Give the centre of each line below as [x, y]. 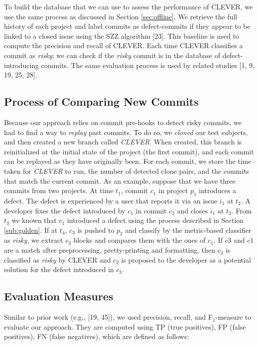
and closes [192, 210]
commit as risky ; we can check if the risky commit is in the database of [112, 55]
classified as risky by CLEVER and [57, 259]
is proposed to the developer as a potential [186, 259]
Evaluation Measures [59, 296]
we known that [34, 220]
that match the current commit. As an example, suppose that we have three [120, 180]
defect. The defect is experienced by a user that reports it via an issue [111, 200]
